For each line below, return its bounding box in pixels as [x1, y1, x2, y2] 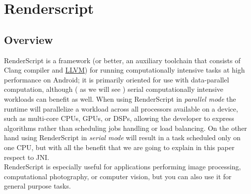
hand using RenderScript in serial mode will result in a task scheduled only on [4, 132, 241, 143]
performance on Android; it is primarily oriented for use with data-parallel [4, 74, 229, 84]
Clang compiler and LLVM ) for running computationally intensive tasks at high [4, 65, 245, 75]
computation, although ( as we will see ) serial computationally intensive [4, 84, 223, 94]
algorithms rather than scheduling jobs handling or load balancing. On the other [4, 122, 247, 133]
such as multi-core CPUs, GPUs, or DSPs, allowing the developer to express [4, 113, 234, 123]
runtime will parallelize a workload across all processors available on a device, [4, 103, 238, 114]
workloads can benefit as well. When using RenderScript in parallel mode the [4, 93, 236, 104]
